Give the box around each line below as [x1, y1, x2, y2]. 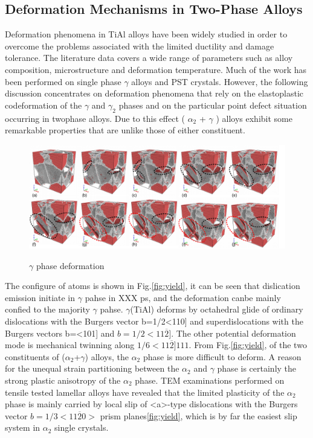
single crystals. [54, 421, 109, 434]
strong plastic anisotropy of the [5, 373, 121, 386]
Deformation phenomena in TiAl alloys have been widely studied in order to [5, 28, 288, 40]
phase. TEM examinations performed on [135, 373, 285, 386]
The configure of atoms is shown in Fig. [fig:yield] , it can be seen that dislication [5, 279, 300, 292]
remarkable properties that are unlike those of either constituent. [5, 124, 245, 136]
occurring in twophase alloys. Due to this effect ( [5, 112, 185, 124]
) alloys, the [85, 350, 129, 363]
